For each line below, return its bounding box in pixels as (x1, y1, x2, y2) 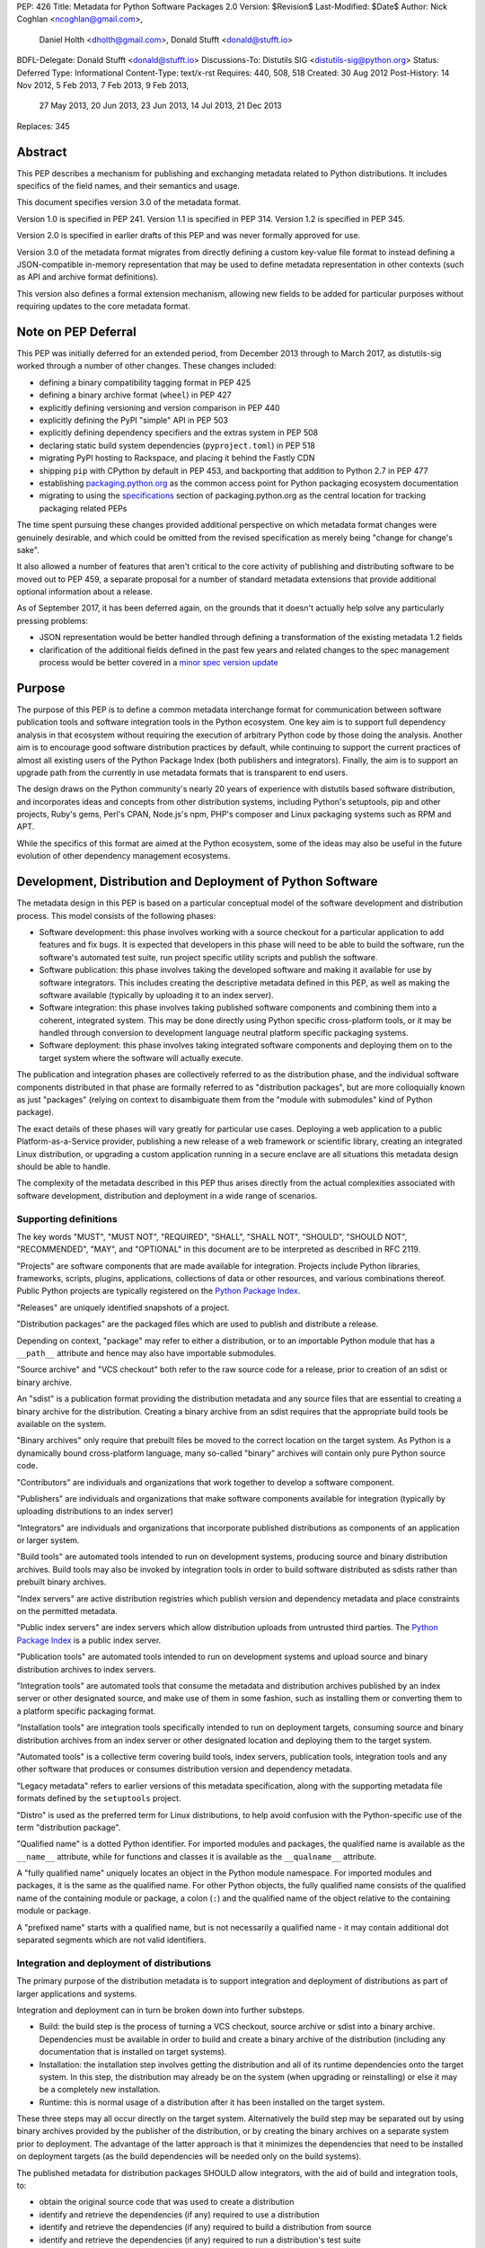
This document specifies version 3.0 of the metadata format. (16, 197, 242, 208)
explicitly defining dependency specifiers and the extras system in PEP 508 (39, 427, 319, 438)
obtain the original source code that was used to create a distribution (39, 2197, 295, 2208)
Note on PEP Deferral (16, 324, 137, 339)
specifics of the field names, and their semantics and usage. (16, 181, 240, 192)
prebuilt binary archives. (16, 1576, 107, 1587)
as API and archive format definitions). (16, 272, 159, 282)
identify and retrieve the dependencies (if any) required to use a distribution (39, 2208, 320, 2220)
